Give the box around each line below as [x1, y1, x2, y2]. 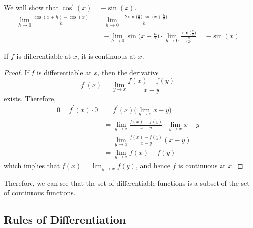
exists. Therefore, [4, 93, 56, 103]
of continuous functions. [4, 187, 76, 197]
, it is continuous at [77, 50, 136, 61]
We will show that [4, 2, 59, 12]
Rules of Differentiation [4, 211, 126, 227]
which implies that [4, 160, 60, 171]
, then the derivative [97, 67, 159, 77]
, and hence [135, 160, 170, 171]
